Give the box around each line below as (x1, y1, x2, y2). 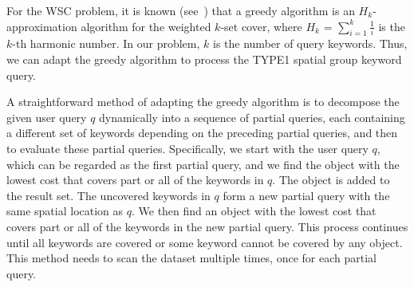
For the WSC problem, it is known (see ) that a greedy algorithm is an (6, 2, 355, 18)
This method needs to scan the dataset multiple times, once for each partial (6, 250, 377, 266)
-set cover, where (220, 18, 302, 34)
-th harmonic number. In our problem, (12, 35, 200, 52)
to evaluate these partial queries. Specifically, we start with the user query (6, 140, 369, 156)
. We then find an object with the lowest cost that (131, 202, 377, 219)
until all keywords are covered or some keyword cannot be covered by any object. (6, 234, 403, 250)
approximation (6, 18, 77, 34)
